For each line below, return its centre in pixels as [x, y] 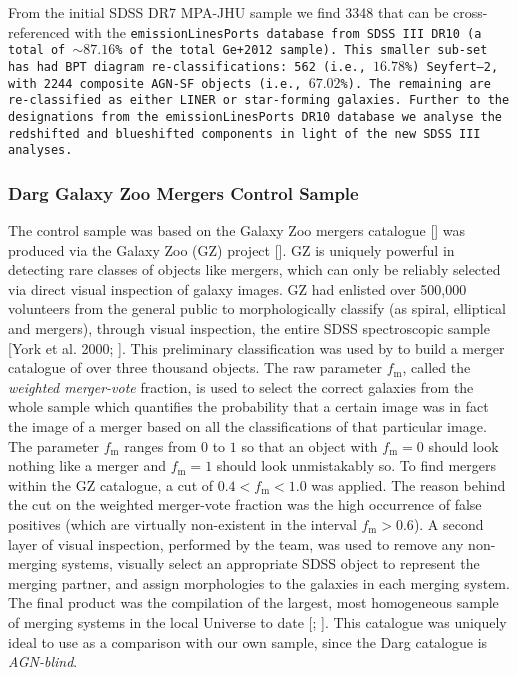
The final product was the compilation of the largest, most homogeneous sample [253, 602]
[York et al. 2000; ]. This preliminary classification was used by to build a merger [256, 347]
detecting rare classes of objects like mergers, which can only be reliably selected [254, 269]
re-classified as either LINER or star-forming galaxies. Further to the [259, 100]
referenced [39, 31]
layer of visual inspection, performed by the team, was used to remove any [236, 543]
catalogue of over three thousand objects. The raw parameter [195, 367]
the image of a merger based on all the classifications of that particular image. [247, 426]
